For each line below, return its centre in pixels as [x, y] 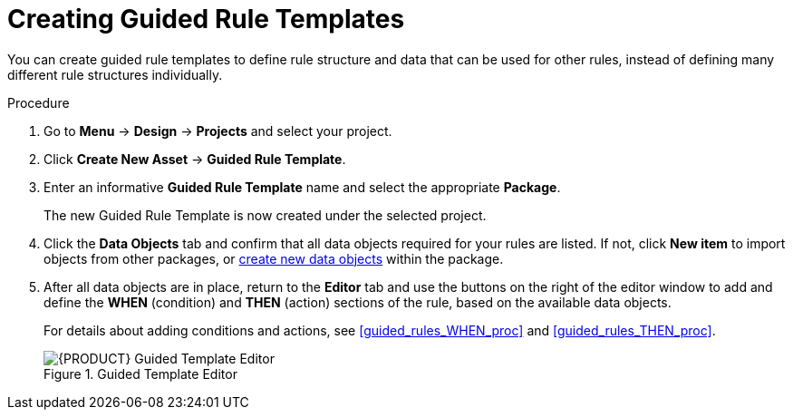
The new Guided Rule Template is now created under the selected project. [265, 215]
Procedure [39, 102]
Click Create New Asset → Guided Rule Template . [195, 159]
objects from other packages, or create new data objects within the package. [274, 258]
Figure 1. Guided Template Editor [140, 373]
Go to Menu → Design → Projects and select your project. [218, 131]
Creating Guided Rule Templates [206, 19]
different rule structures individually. [115, 74]
